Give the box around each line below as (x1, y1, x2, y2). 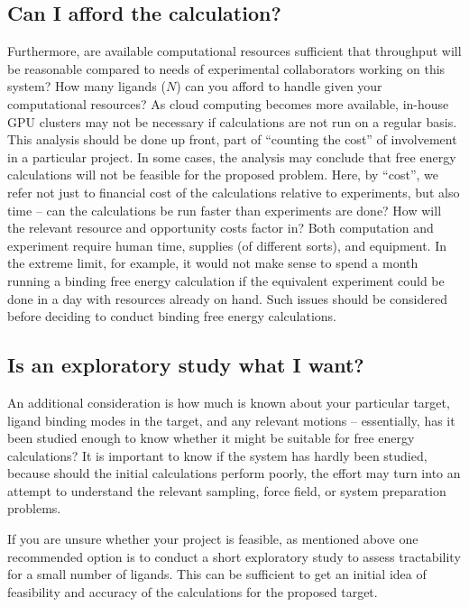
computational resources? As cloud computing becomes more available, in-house (7, 94, 449, 113)
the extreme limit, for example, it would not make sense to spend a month (7, 253, 418, 272)
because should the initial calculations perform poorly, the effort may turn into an (7, 464, 461, 483)
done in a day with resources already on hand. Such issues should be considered (7, 289, 447, 308)
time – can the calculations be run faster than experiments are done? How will (7, 200, 442, 219)
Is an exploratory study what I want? (7, 351, 364, 379)
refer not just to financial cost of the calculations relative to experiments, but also (7, 182, 460, 201)
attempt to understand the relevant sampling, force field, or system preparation (7, 481, 446, 500)
